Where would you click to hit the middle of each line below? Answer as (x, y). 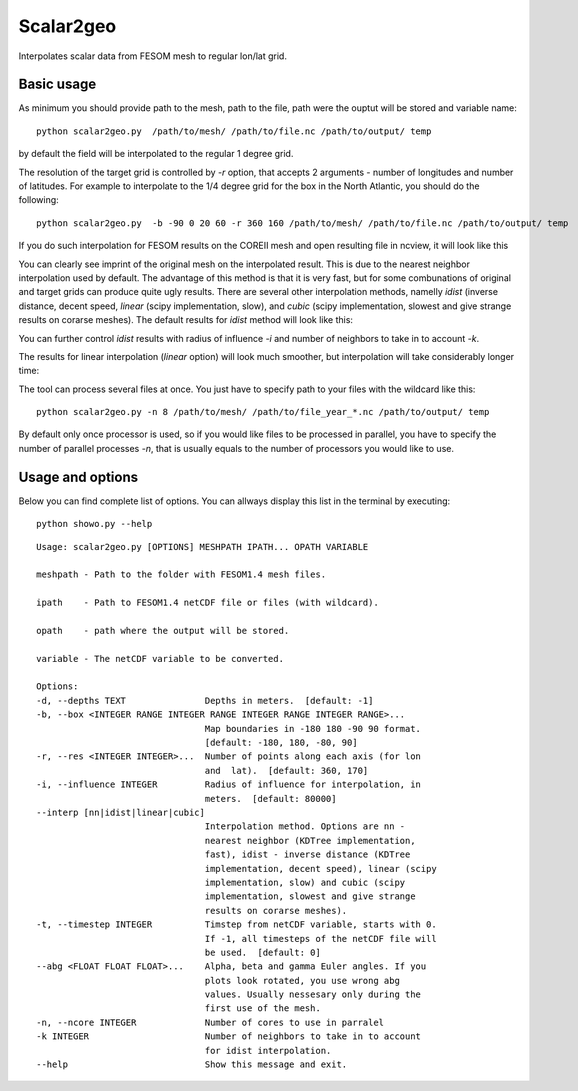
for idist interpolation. (268, 1050)
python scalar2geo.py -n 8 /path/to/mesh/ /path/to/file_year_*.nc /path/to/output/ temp (263, 412)
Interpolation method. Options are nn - (305, 826)
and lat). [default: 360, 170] (286, 770)
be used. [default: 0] (263, 952)
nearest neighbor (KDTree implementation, (310, 840)
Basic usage (57, 84)
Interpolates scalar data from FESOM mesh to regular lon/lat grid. (152, 56)
